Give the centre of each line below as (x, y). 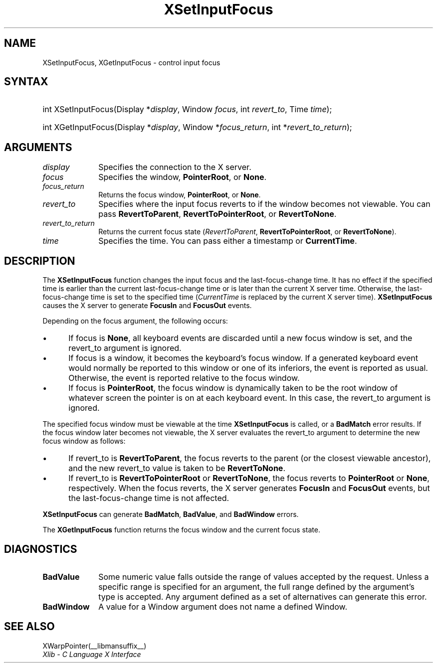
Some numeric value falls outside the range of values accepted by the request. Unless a (264, 577)
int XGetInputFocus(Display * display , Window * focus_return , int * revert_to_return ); (197, 127)
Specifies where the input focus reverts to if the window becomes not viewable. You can (264, 204)
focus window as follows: (84, 441)
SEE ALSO (29, 627)
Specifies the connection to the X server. (175, 167)
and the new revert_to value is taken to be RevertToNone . (177, 468)
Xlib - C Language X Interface (92, 654)
